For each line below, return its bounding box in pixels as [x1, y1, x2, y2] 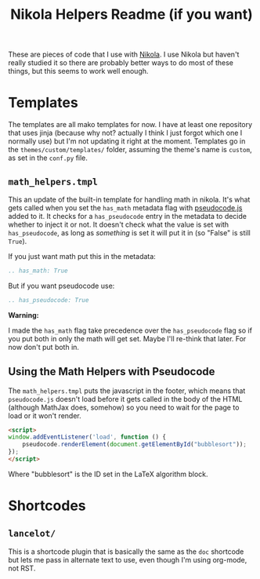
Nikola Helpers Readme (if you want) [10, 5, 253, 24]
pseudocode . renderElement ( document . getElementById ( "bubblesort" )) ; [22, 441, 247, 449]
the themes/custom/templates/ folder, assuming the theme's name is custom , [8, 145, 252, 155]
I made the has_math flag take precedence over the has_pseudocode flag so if [8, 326, 253, 335]
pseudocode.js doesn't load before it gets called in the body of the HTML [8, 394, 243, 403]
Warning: [8, 310, 39, 319]
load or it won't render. [8, 410, 82, 421]
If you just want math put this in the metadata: [8, 251, 157, 260]
